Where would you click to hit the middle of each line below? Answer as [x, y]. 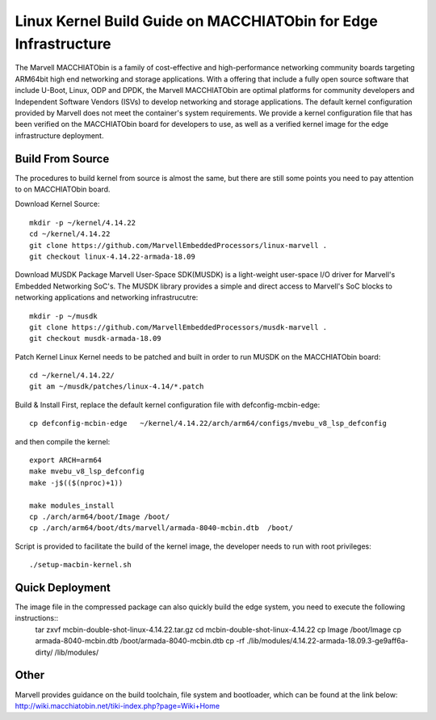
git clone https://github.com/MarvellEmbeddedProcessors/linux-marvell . [178, 245]
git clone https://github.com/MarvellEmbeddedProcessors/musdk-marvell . [178, 327]
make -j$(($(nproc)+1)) [76, 482]
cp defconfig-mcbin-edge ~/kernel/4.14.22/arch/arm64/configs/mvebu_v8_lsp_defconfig [208, 423]
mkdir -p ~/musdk [63, 316]
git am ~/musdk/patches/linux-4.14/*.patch [117, 387]
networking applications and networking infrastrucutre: [107, 297]
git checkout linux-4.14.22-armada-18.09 [112, 256]
